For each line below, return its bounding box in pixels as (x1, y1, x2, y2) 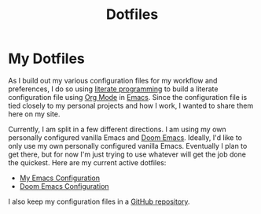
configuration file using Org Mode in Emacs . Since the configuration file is (8, 92, 248, 101)
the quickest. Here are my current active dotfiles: (8, 157, 167, 167)
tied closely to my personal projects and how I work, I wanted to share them (8, 101, 254, 110)
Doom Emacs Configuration (19, 181, 109, 190)
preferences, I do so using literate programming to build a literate (8, 84, 219, 94)
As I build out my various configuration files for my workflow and (8, 76, 218, 85)
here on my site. (8, 109, 61, 119)
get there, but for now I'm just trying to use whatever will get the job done (8, 149, 246, 159)
